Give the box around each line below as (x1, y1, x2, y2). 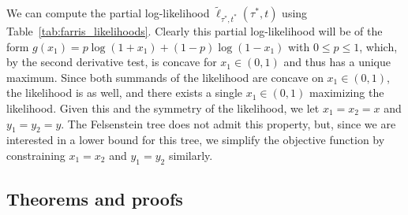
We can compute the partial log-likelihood (6, 5, 210, 21)
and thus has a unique (283, 54, 391, 70)
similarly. (168, 146, 213, 163)
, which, (359, 38, 398, 54)
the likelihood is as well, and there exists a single (6, 84, 243, 101)
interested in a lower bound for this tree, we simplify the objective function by (6, 132, 385, 148)
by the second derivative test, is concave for (6, 54, 217, 70)
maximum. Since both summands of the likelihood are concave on (6, 69, 324, 85)
